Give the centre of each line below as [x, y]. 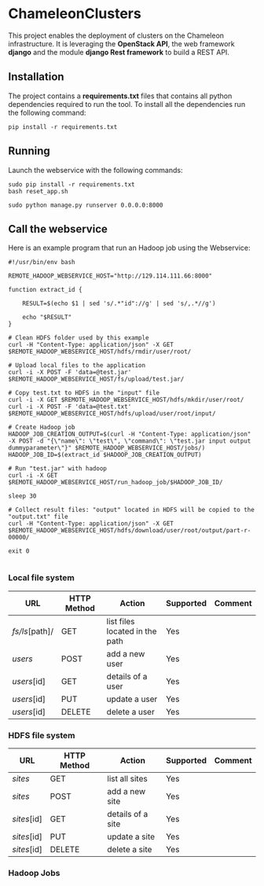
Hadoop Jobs [34, 873]
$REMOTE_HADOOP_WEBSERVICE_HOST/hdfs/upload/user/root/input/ [112, 414]
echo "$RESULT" [47, 318]
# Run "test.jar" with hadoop [58, 469]
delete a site [130, 849]
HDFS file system [42, 735]
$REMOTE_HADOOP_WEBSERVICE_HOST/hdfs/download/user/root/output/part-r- [130, 531]
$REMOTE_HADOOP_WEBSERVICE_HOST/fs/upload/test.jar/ [96, 379]
